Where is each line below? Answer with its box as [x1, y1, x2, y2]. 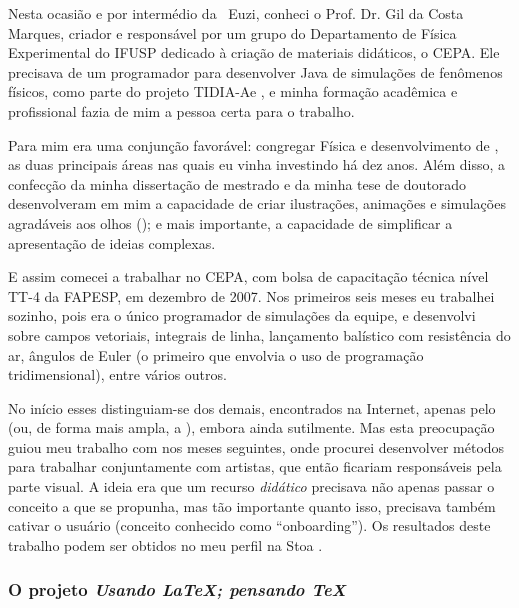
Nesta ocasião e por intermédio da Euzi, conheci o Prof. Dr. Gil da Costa [8, 3, 464, 23]
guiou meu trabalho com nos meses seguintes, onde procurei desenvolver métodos [8, 436, 505, 457]
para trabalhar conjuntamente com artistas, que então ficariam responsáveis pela [8, 456, 502, 477]
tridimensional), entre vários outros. [8, 364, 227, 385]
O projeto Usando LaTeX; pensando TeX [8, 577, 346, 602]
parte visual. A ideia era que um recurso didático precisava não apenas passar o [8, 476, 495, 497]
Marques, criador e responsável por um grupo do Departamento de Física [8, 22, 457, 43]
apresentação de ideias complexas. [8, 232, 216, 253]
